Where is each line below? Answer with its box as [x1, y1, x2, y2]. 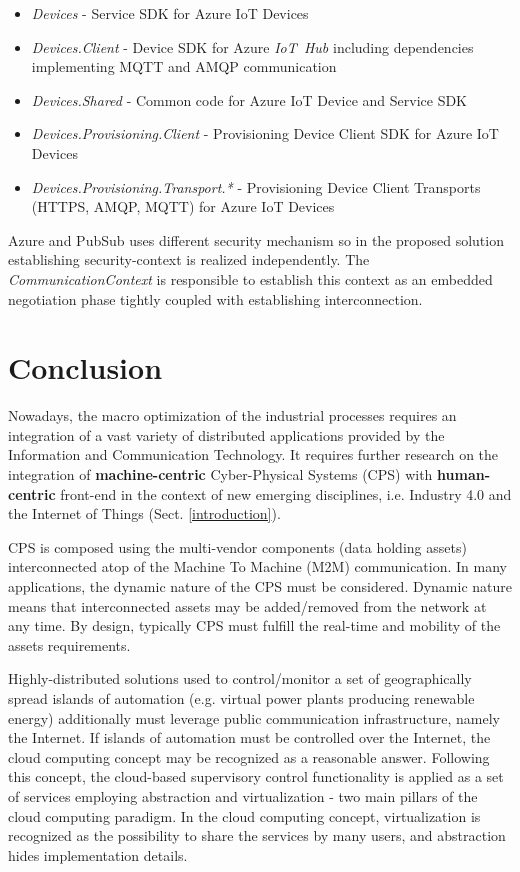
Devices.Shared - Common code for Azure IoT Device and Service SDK [31, 89, 468, 110]
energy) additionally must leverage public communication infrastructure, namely [8, 707, 500, 728]
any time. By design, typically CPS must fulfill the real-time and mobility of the [8, 615, 501, 636]
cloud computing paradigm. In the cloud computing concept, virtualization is [8, 805, 481, 826]
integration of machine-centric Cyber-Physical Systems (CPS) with [8, 464, 433, 485]
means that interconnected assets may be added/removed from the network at [8, 595, 487, 616]
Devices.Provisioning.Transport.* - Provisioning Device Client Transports [31, 176, 481, 197]
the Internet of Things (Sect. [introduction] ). [8, 503, 281, 524]
